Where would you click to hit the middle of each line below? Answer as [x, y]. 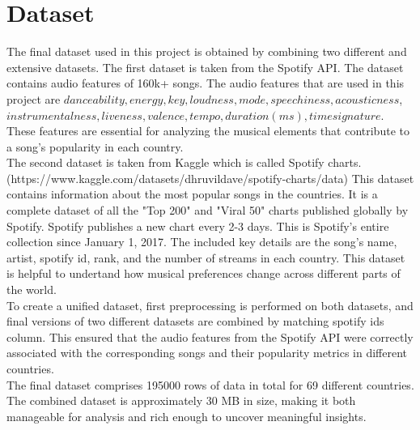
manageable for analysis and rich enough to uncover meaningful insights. [187, 416]
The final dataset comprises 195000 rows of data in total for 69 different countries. [210, 384]
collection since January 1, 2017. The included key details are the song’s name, [202, 242]
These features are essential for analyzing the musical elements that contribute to [208, 131]
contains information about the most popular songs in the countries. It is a [192, 194]
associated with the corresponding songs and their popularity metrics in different [207, 353]
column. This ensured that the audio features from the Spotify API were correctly [210, 336]
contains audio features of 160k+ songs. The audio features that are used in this [206, 83]
